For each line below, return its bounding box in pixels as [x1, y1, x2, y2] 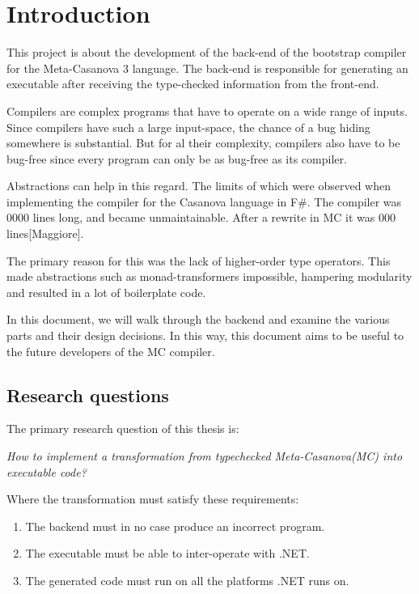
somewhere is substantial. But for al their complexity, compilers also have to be [6, 134, 400, 151]
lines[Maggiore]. [6, 225, 84, 242]
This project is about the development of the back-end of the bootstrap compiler [6, 44, 407, 61]
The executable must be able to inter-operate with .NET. [25, 545, 310, 562]
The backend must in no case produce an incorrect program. [25, 517, 325, 534]
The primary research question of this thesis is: [6, 420, 239, 437]
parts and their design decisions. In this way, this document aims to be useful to [6, 327, 404, 344]
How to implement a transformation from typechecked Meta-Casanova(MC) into [6, 448, 403, 465]
